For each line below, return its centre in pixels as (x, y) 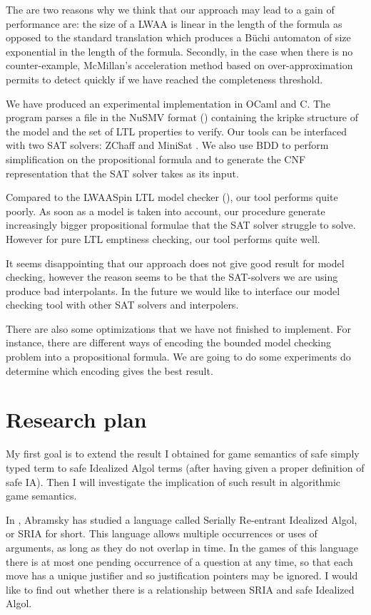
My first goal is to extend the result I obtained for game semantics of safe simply (183, 454)
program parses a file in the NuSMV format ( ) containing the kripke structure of (182, 117)
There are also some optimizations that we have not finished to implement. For (178, 328)
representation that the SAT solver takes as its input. (122, 173)
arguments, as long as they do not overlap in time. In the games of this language (182, 547)
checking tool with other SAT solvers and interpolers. (122, 305)
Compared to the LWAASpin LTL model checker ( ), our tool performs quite (172, 197)
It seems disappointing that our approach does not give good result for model (175, 263)
